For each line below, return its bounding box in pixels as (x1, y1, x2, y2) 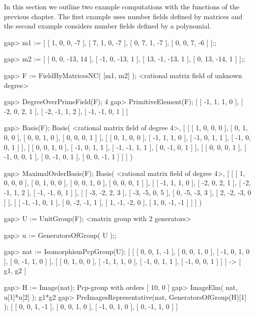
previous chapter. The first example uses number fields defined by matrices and (4, 11, 243, 21)
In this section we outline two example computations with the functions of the (4, 1, 240, 11)
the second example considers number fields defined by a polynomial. (4, 21, 211, 31)
